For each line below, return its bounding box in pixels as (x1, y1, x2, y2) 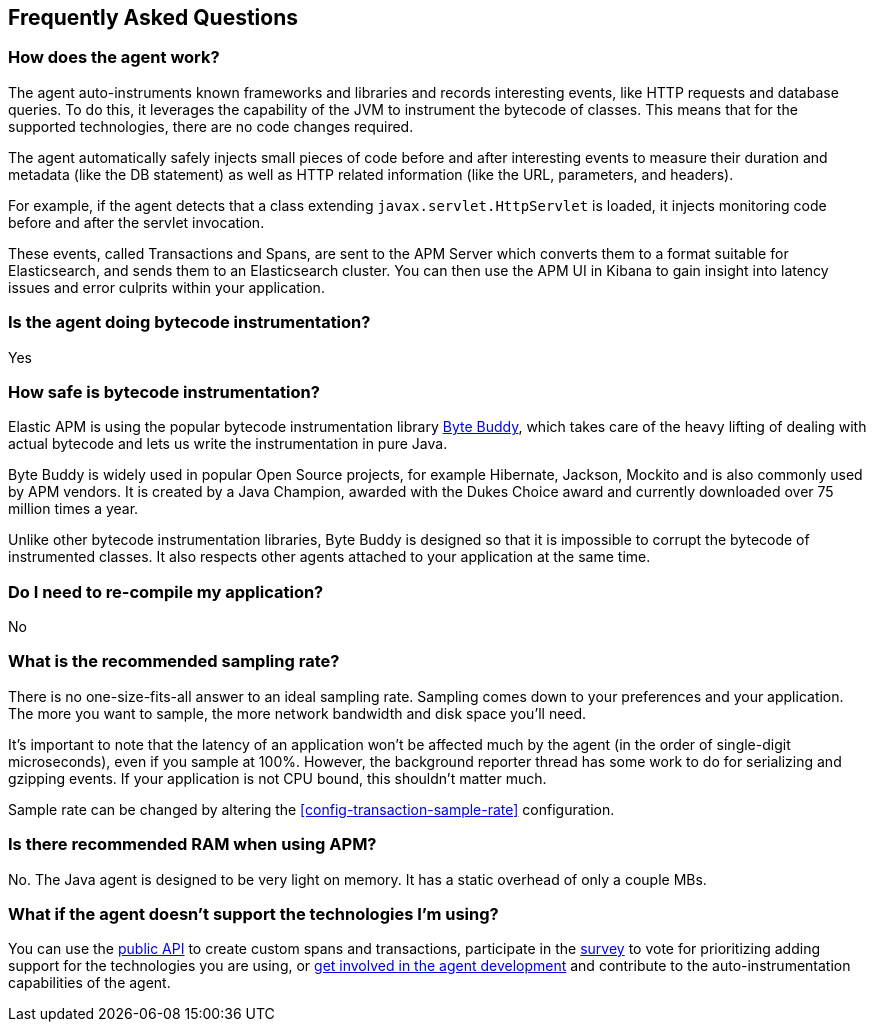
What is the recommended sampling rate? (8, 651, 340, 672)
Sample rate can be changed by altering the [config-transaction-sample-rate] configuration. (8, 800, 615, 818)
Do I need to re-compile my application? (8, 581, 324, 602)
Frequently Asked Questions (8, 5, 299, 30)
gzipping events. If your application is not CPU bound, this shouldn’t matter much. (8, 769, 547, 787)
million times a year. (8, 500, 139, 518)
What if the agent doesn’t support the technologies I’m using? (8, 903, 499, 924)
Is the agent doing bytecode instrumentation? (8, 312, 371, 333)
